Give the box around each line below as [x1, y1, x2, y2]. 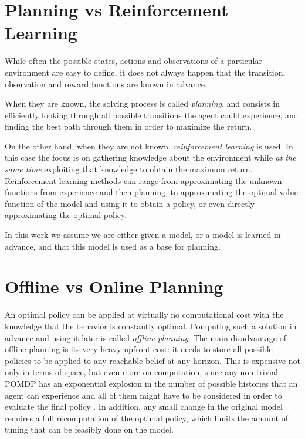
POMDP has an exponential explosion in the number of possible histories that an [5, 377, 298, 389]
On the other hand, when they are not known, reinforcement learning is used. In [5, 139, 293, 152]
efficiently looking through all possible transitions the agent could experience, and [5, 108, 299, 121]
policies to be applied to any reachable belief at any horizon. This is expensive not [5, 354, 300, 366]
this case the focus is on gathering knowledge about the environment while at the [5, 151, 296, 164]
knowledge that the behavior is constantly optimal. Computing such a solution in [5, 319, 297, 332]
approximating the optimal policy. [5, 209, 127, 221]
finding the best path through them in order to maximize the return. [5, 120, 252, 132]
